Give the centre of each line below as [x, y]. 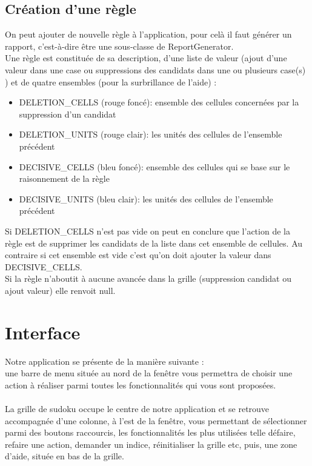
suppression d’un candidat [68, 114]
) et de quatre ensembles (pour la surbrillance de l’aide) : [111, 82]
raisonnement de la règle [64, 178]
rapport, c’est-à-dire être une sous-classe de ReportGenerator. [119, 46]
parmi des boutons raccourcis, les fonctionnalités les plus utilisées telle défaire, [150, 432]
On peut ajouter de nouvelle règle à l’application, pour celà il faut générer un [148, 34]
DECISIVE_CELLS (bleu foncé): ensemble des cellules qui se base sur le [154, 166]
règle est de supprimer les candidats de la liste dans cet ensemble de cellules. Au [154, 243]
